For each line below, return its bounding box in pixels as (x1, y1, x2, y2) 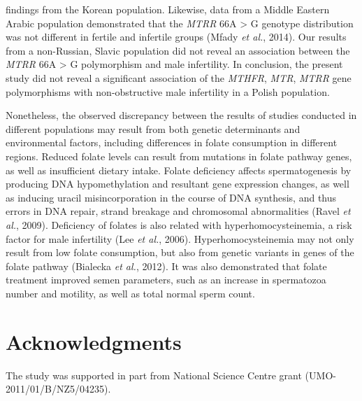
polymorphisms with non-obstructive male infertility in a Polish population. (6, 84, 330, 99)
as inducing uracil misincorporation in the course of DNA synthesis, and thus (6, 190, 337, 204)
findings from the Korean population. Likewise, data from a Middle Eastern (6, 2, 330, 16)
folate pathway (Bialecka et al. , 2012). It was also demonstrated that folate (6, 258, 327, 273)
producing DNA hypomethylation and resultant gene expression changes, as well (6, 176, 349, 191)
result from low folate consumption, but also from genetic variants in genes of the (6, 245, 354, 260)
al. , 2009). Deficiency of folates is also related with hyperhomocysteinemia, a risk (6, 217, 352, 232)
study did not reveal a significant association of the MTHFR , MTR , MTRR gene (6, 70, 352, 85)
